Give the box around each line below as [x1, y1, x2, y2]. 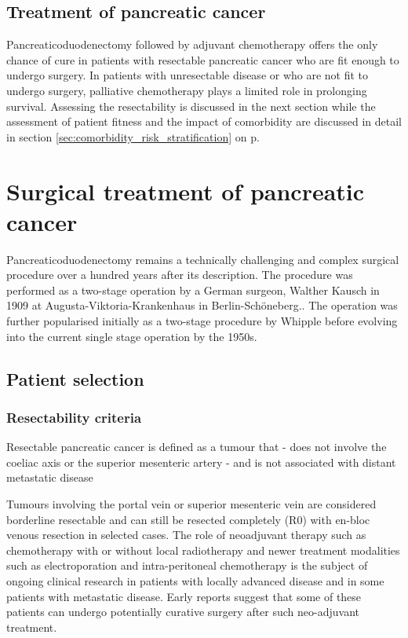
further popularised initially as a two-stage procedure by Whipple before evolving [6, 313, 398, 329]
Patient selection [6, 366, 144, 390]
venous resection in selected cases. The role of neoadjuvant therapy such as [6, 526, 366, 543]
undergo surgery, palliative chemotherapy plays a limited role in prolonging [6, 82, 367, 98]
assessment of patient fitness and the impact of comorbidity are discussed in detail [6, 113, 402, 130]
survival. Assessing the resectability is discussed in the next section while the [6, 97, 376, 114]
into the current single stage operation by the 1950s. [6, 328, 257, 344]
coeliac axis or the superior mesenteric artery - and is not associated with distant [6, 453, 396, 470]
